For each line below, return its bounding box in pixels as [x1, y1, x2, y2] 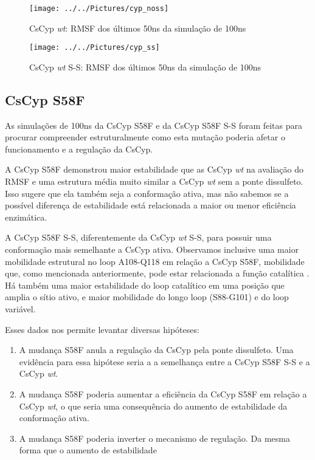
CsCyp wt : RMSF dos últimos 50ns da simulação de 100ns [29, 21, 246, 34]
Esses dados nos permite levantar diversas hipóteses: [5, 323, 199, 335]
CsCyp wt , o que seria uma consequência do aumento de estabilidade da [19, 399, 288, 412]
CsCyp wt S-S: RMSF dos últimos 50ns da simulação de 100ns [29, 60, 261, 73]
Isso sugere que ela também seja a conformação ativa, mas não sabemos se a [5, 187, 289, 199]
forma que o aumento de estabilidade [19, 444, 157, 456]
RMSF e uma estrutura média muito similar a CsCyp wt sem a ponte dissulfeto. [5, 175, 303, 188]
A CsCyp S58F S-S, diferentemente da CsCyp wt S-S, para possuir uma [5, 231, 272, 244]
